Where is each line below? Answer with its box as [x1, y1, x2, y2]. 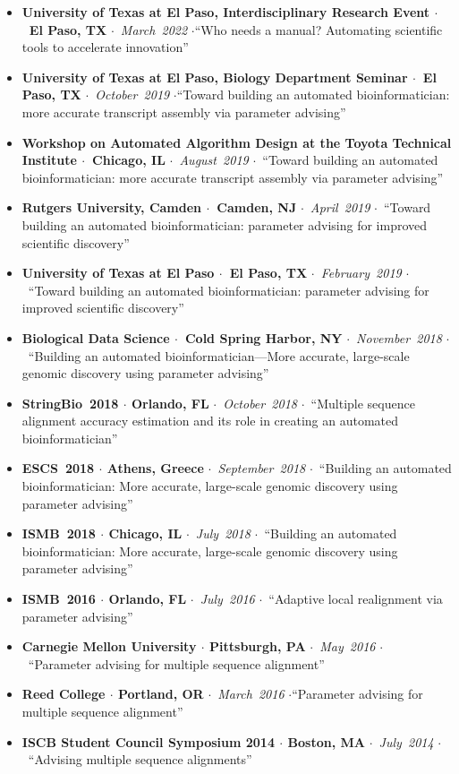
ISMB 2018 [21, 524, 96, 543]
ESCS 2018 [21, 459, 95, 477]
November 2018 [356, 328, 442, 347]
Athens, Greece [106, 459, 204, 477]
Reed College [21, 684, 106, 703]
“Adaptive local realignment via [268, 589, 443, 608]
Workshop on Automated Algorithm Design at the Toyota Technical [21, 133, 452, 151]
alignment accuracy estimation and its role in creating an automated [21, 411, 399, 430]
